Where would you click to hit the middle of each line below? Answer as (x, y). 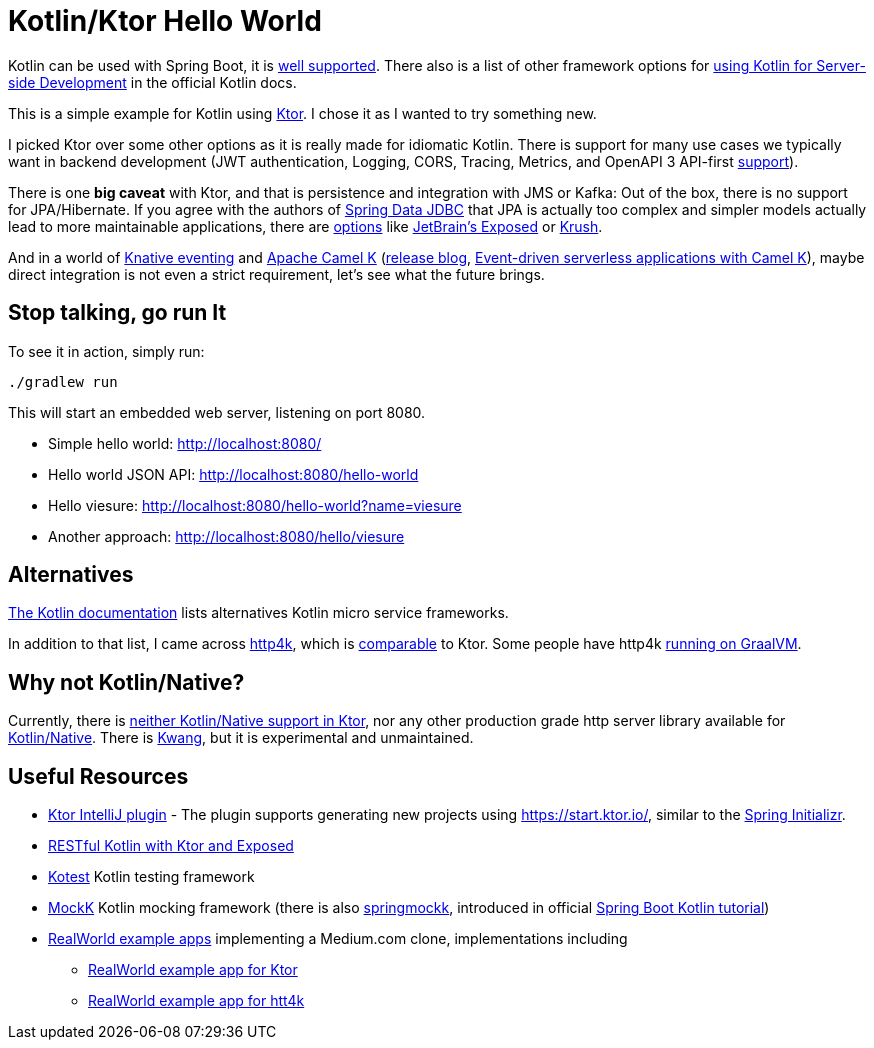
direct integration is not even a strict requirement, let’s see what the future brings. (276, 274)
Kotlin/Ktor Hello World (165, 21)
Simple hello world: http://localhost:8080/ (185, 443)
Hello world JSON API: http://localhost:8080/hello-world (233, 474)
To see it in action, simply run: (106, 351)
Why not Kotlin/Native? (126, 682)
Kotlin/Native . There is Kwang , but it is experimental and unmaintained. (241, 738)
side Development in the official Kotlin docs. (152, 82)
